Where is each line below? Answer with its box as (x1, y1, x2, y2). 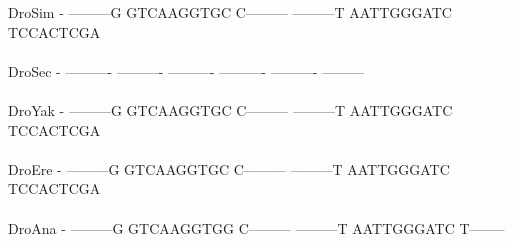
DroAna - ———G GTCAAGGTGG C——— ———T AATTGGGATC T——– (8, 217, 505, 238)
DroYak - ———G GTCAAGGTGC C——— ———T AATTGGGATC (8, 99, 453, 120)
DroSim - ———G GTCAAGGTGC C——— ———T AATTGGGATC (8, 2, 452, 22)
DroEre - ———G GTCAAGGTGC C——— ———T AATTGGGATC (8, 158, 450, 179)
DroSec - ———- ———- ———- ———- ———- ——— (8, 60, 365, 81)
